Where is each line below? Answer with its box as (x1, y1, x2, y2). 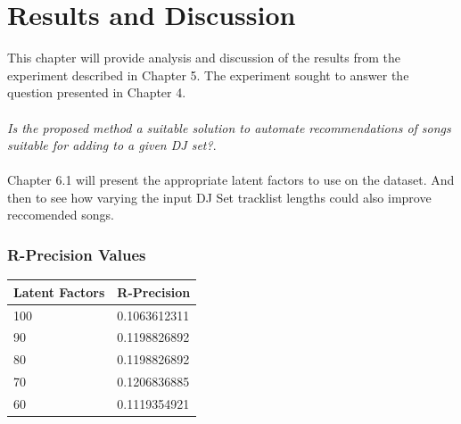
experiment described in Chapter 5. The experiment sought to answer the (7, 65, 409, 84)
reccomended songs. (7, 205, 114, 224)
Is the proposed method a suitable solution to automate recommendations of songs (7, 118, 451, 137)
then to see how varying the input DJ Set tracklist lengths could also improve (7, 187, 432, 206)
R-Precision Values (7, 243, 146, 265)
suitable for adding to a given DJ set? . (7, 136, 217, 154)
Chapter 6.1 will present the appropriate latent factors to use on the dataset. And (7, 170, 455, 189)
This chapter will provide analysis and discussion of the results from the (7, 48, 400, 67)
